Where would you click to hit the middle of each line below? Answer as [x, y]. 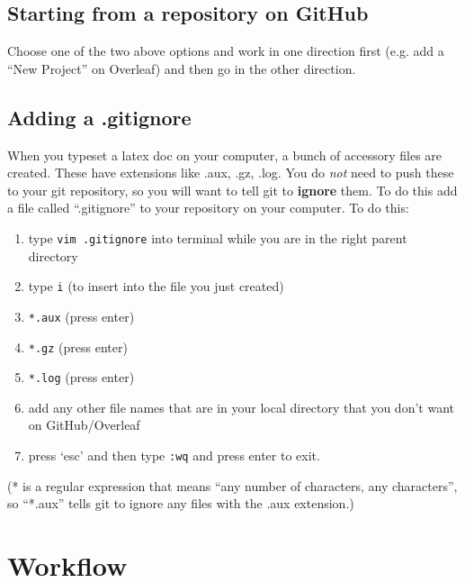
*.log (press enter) [81, 377]
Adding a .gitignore [99, 117]
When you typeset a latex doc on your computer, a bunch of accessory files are [225, 155]
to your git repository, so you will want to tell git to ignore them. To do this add [232, 190]
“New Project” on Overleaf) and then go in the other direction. [182, 68]
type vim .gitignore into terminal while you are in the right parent [218, 237]
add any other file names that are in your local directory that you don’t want [241, 407]
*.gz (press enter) [78, 346]
